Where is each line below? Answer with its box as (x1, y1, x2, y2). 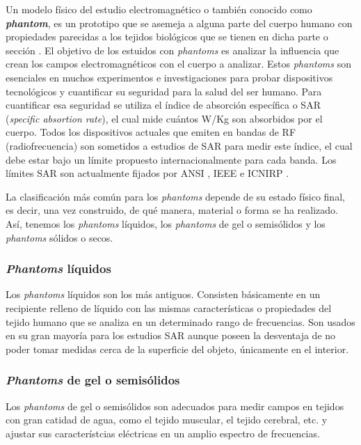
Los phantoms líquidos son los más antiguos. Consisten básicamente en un (6, 287, 321, 302)
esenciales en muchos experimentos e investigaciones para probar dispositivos (6, 70, 333, 84)
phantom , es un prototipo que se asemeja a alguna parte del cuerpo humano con (6, 15, 353, 30)
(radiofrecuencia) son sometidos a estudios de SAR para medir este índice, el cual (6, 138, 353, 153)
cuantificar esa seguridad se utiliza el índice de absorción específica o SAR (6, 97, 321, 112)
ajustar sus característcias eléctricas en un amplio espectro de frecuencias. (6, 426, 320, 440)
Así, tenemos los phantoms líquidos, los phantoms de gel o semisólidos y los (6, 216, 326, 231)
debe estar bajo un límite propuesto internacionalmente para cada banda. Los (6, 152, 337, 166)
